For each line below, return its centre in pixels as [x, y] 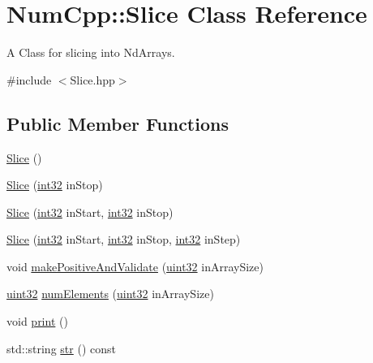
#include [29, 79]
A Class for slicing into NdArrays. [91, 52]
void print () [37, 321]
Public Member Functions [118, 123]
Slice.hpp [92, 79]
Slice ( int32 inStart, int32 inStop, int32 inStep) [124, 239]
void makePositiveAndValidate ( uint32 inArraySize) [135, 266]
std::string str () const [61, 348]
